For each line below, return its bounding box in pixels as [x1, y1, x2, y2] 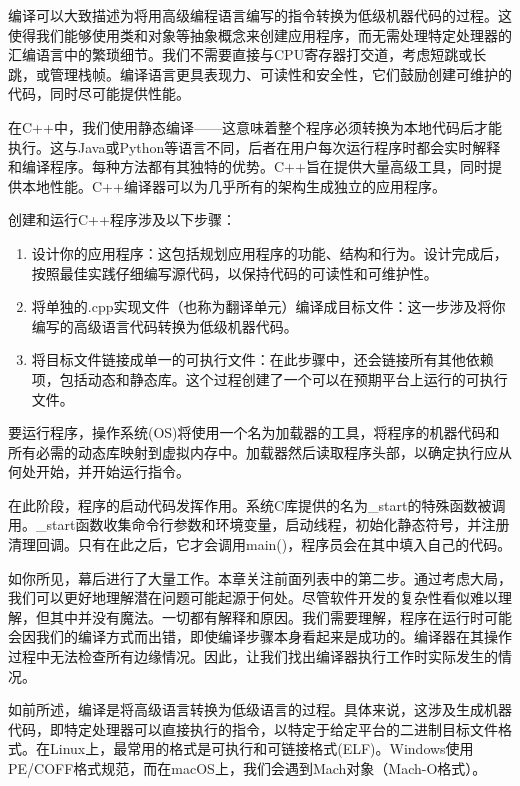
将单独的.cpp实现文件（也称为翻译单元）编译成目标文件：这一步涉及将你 [31, 296, 506, 317]
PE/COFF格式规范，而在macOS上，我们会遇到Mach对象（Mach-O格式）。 [8, 758, 487, 778]
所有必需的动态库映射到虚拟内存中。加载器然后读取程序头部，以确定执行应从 [8, 441, 512, 462]
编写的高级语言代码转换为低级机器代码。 [31, 315, 298, 336]
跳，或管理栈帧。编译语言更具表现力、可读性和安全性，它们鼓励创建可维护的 [8, 63, 512, 84]
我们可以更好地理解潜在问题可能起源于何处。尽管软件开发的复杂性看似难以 [8, 587, 498, 608]
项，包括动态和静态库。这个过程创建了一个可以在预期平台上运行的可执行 [31, 368, 508, 389]
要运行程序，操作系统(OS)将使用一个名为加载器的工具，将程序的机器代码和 [8, 422, 500, 443]
